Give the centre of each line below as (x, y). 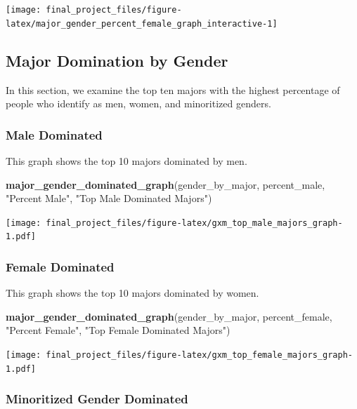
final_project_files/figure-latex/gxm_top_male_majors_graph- (194, 223)
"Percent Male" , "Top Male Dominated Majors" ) (109, 198)
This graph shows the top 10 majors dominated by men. (126, 160)
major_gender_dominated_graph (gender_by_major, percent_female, (169, 316)
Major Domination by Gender (117, 60)
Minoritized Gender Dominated (97, 399)
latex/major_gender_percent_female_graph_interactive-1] (142, 24)
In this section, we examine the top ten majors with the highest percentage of (173, 89)
